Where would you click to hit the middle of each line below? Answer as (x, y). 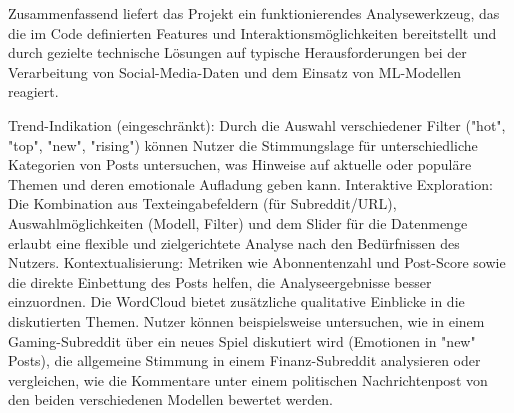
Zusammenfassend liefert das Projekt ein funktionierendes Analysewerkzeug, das (254, 13)
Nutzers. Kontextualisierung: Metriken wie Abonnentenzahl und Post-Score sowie (257, 262)
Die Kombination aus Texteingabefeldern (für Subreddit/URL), (202, 203)
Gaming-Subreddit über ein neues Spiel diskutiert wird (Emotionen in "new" (242, 340)
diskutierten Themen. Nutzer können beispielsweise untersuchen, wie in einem (246, 320)
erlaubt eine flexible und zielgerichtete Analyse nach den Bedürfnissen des (234, 242)
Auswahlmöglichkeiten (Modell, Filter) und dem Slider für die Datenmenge (238, 222)
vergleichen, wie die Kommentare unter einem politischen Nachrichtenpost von (248, 379)
